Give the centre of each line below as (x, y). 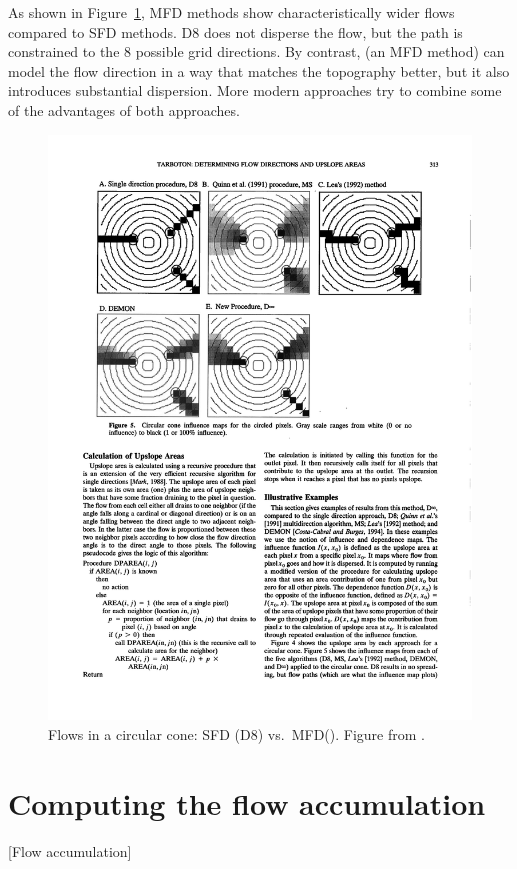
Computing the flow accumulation (247, 802)
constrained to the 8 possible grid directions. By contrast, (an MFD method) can (256, 51)
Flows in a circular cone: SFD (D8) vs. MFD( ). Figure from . (236, 734)
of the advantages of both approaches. (124, 109)
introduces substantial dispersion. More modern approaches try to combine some (255, 90)
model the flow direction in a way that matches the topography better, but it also (259, 70)
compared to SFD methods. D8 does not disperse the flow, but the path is (235, 31)
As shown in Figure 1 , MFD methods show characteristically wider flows (231, 12)
